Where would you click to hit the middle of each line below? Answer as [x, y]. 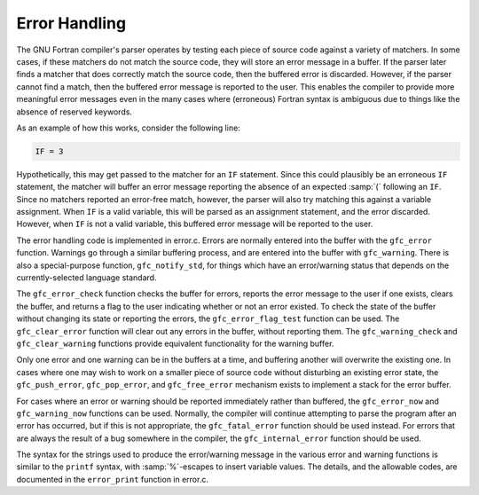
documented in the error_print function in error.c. [112, 479]
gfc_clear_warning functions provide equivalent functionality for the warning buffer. [175, 343]
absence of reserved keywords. [75, 112]
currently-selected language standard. [86, 277]
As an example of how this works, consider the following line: [129, 128]
